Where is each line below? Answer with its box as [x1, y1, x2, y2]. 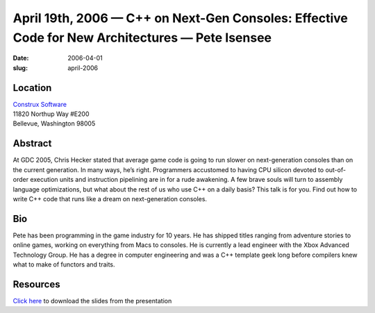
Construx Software [12, 100, 67, 108]
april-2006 [67, 63, 99, 72]
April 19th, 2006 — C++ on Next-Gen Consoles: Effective [12, 10, 349, 26]
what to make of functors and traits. [12, 260, 115, 269]
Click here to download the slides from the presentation [12, 296, 172, 305]
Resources [12, 278, 60, 290]
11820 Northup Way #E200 [12, 110, 90, 118]
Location [12, 82, 52, 94]
